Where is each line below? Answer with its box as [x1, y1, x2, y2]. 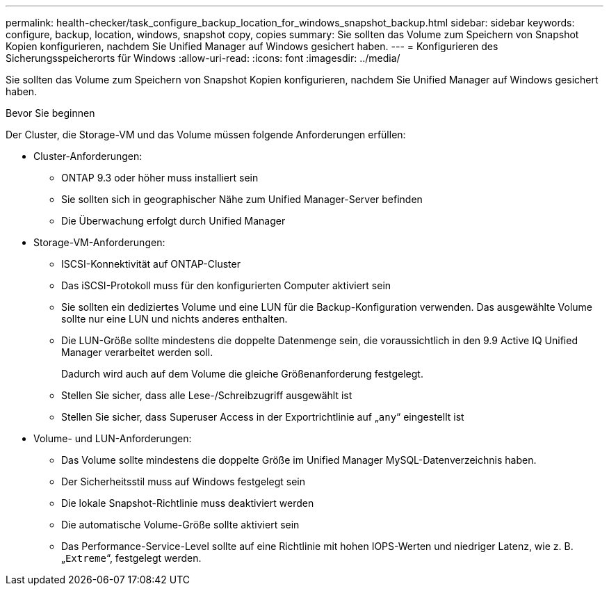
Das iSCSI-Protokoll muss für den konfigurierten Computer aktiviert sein [61, 280, 391, 291]
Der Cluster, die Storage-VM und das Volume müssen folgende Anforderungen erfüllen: [6, 129, 406, 140]
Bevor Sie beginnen [6, 107, 95, 119]
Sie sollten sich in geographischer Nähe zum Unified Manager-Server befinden [61, 193, 423, 205]
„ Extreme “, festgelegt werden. [61, 552, 202, 564]
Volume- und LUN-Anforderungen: [33, 432, 192, 444]
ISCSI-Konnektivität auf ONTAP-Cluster [61, 258, 241, 270]
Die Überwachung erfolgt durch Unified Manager [61, 215, 286, 227]
